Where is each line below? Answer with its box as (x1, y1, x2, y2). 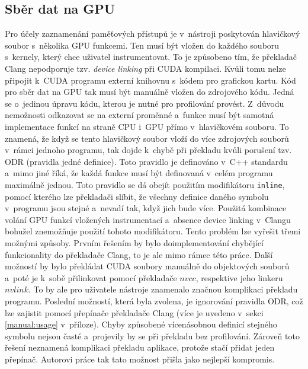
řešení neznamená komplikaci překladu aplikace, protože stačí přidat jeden (5, 341, 275, 354)
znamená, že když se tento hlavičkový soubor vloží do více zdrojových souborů (5, 132, 289, 144)
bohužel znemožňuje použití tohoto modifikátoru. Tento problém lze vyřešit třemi (5, 225, 301, 237)
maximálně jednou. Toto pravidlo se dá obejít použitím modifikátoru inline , (5, 178, 285, 190)
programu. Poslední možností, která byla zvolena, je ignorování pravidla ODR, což (5, 294, 303, 307)
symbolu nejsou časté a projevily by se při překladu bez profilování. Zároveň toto (5, 329, 300, 342)
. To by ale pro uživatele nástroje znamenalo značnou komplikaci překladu (28, 283, 298, 295)
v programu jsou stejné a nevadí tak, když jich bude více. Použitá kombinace (5, 202, 287, 214)
